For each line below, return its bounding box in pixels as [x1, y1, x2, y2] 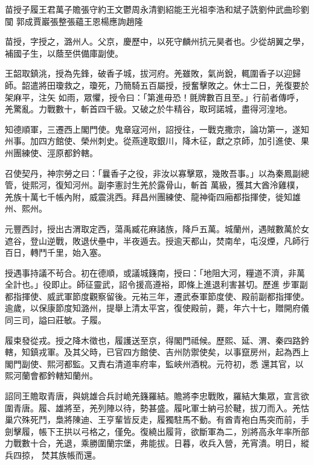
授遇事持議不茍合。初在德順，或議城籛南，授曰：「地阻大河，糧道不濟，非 [5, 266, 296, 279]
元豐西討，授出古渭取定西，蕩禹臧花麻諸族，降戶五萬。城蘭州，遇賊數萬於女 [5, 222, 309, 235]
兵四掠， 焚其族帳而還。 [5, 449, 101, 461]
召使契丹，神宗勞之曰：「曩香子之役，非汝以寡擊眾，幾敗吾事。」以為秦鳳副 [5, 166, 301, 179]
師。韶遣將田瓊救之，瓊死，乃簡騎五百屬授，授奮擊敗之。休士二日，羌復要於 [5, 78, 309, 91]
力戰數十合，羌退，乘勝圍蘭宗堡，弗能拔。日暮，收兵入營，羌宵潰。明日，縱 [5, 437, 309, 449]
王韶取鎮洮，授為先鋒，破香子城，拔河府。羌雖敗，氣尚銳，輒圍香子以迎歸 [5, 67, 301, 80]
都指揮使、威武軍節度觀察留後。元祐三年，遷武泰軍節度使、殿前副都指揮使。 [5, 289, 309, 302]
